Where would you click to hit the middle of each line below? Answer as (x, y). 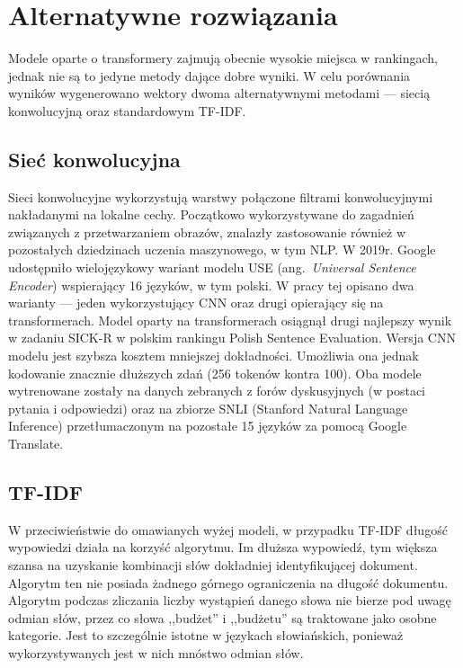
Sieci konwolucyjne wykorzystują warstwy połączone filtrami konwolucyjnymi (221, 196)
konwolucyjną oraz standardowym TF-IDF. (127, 110)
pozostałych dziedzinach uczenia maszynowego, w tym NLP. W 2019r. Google (222, 249)
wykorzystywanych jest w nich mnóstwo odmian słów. (156, 652)
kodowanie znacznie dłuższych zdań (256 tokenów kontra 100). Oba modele (215, 373)
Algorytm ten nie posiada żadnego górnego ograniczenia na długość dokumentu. (228, 582)
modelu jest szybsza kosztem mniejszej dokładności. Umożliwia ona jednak (214, 356)
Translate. (36, 444)
